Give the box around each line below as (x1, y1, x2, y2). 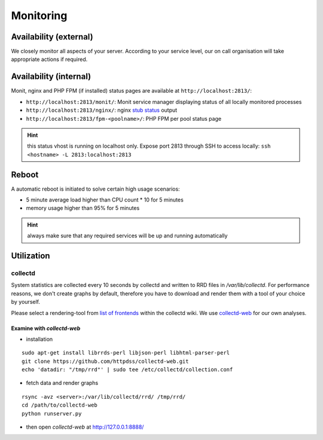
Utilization (11, 250, 50, 261)
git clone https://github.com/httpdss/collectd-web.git (22, 357, 189, 365)
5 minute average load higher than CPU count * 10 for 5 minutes (26, 196, 184, 203)
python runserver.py (22, 410, 82, 417)
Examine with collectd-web (11, 325, 81, 332)
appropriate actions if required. (11, 56, 88, 63)
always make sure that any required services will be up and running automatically (27, 232, 228, 239)
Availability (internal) (11, 72, 92, 82)
